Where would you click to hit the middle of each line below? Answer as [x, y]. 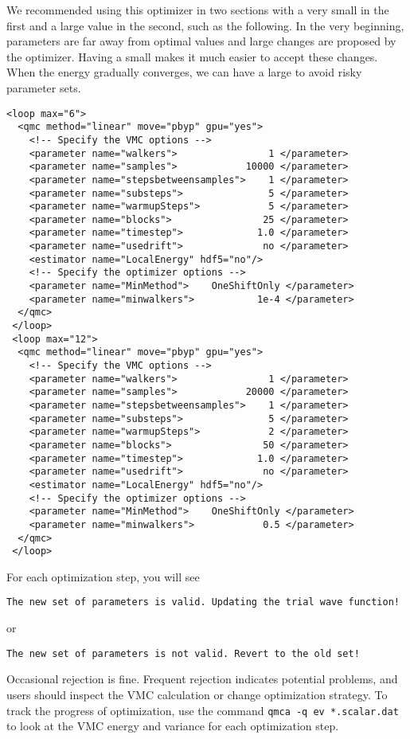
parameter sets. [44, 87]
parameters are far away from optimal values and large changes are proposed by [201, 41]
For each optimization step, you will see [103, 576]
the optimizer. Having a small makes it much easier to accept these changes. [192, 56]
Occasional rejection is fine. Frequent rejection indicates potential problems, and [202, 679]
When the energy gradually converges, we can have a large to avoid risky [184, 72]
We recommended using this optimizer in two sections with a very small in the [198, 10]
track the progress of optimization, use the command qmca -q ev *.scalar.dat [203, 710]
